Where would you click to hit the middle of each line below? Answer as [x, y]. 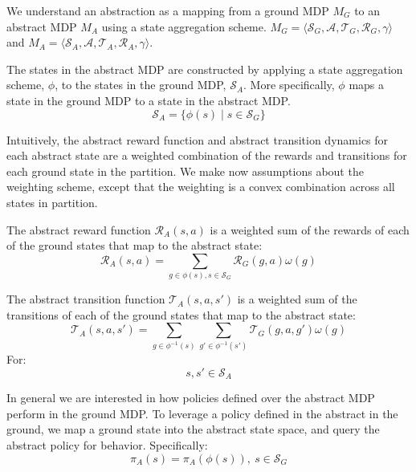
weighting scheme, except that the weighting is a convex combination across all [201, 187]
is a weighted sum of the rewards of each [310, 229]
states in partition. [52, 202]
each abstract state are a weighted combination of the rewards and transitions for [207, 155]
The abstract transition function [86, 299]
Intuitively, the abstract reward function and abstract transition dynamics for [198, 139]
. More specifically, [289, 85]
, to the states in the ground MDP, [141, 85]
